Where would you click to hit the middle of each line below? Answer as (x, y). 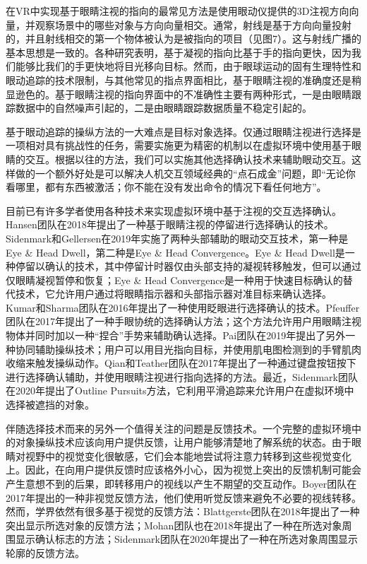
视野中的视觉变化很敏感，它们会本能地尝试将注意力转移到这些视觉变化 (188, 456)
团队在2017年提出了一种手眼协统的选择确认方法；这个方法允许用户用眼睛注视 (183, 321)
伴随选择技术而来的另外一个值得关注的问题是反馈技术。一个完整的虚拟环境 (179, 428)
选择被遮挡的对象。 (50, 405)
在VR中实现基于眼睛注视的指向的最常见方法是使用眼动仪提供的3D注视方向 (178, 11)
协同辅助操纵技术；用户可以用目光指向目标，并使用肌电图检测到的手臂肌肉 (188, 349)
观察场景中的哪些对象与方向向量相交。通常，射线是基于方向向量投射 (193, 24)
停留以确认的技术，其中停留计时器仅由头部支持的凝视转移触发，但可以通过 (188, 266)
